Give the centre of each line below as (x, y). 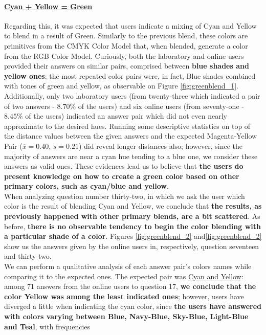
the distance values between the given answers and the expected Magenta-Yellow (131, 136)
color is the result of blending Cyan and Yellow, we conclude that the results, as (133, 206)
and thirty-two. (28, 256)
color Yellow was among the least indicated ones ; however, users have (124, 296)
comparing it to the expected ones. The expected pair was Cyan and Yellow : (124, 276)
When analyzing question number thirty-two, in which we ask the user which (125, 196)
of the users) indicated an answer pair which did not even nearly (126, 116)
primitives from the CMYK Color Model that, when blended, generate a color (126, 45)
